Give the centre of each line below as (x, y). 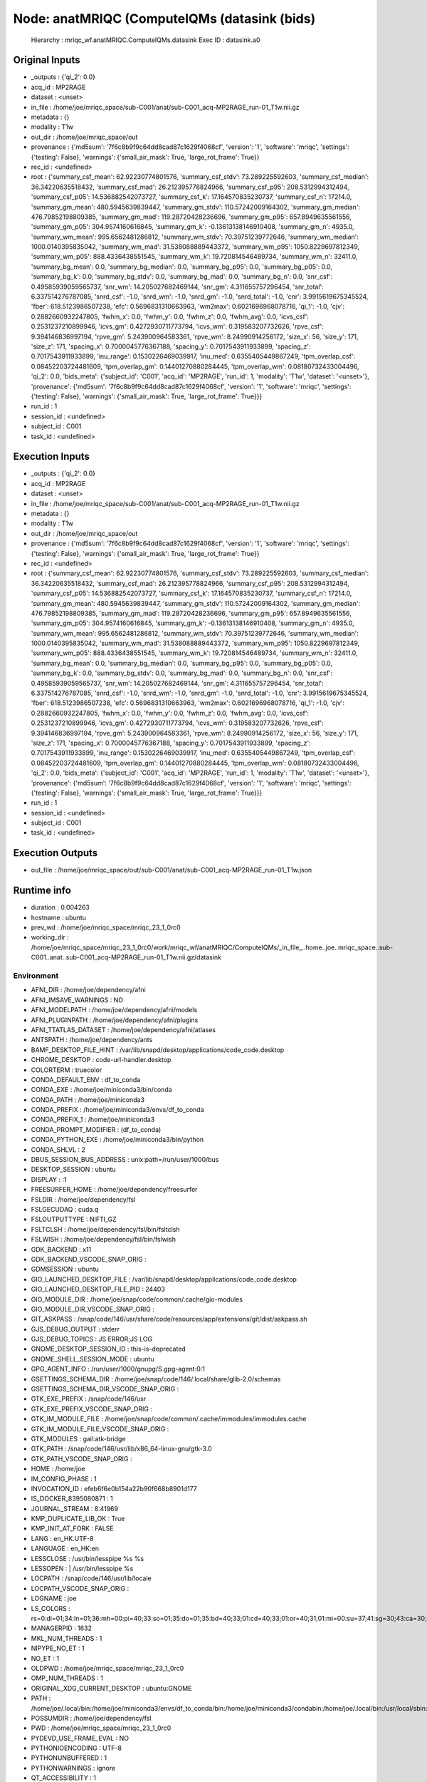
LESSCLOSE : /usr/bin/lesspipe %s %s (88, 1558)
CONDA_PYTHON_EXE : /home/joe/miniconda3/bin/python (117, 1140)
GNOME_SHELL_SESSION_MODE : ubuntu (93, 1359)
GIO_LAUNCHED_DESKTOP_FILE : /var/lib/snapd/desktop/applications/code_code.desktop (164, 1279)
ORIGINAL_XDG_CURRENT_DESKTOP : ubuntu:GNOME (111, 1688)
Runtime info (42, 891)
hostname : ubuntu (59, 917)
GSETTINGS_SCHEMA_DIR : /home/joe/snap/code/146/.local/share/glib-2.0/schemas (156, 1379)
